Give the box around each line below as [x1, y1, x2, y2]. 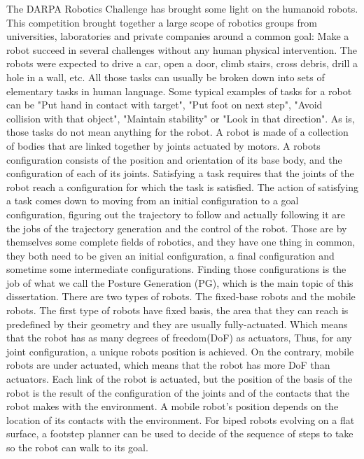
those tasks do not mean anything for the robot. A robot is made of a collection [6, 125, 349, 139]
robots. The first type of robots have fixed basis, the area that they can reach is [6, 303, 349, 318]
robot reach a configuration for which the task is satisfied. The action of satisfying [6, 179, 359, 194]
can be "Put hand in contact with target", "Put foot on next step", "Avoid [6, 97, 323, 112]
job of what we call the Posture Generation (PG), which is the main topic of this [6, 275, 353, 290]
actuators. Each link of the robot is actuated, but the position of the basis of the [6, 372, 353, 386]
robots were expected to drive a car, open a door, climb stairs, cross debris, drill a [6, 56, 358, 71]
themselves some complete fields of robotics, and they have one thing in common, [6, 234, 356, 249]
